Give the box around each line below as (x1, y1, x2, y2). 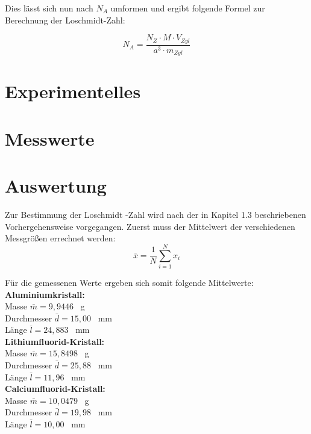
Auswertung (5, 173, 107, 198)
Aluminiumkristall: (5, 288, 85, 300)
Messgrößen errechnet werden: (5, 232, 116, 244)
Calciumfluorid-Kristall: (5, 382, 105, 395)
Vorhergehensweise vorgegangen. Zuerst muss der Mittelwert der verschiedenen (5, 220, 295, 232)
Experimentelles (5, 79, 141, 104)
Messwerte (5, 126, 95, 150)
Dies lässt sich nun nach (5, 2, 93, 14)
